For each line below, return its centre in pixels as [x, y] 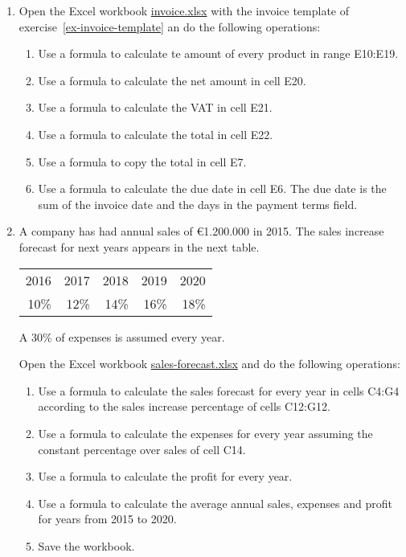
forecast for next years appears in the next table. [139, 246]
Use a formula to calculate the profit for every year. [165, 476]
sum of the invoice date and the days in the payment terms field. [198, 204]
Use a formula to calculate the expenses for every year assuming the [205, 433]
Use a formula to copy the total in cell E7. [142, 161]
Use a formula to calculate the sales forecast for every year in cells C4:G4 [219, 390]
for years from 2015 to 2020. [107, 519]
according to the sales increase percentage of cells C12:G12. [184, 406]
